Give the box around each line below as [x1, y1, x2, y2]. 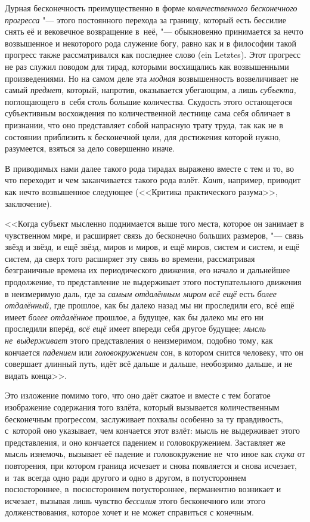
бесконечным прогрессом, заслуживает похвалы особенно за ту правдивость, [5, 412, 283, 425]
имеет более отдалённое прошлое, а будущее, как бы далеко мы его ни [5, 310, 263, 323]
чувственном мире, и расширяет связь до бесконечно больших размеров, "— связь [5, 228, 304, 241]
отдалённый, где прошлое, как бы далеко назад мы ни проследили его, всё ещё [5, 299, 294, 311]
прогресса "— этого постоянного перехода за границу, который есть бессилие [5, 13, 286, 26]
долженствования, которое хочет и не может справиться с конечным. [5, 506, 254, 518]
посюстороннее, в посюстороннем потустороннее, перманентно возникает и [5, 483, 281, 495]
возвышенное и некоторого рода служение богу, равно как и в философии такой [5, 36, 297, 49]
